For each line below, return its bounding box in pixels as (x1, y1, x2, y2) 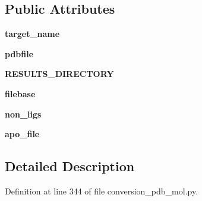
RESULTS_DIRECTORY (5, 67, 114, 80)
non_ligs (5, 107, 42, 120)
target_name (5, 27, 60, 40)
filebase (5, 87, 36, 100)
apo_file (5, 128, 40, 140)
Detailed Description (5, 157, 135, 175)
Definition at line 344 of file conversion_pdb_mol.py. (5, 184, 198, 197)
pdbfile (5, 47, 34, 60)
